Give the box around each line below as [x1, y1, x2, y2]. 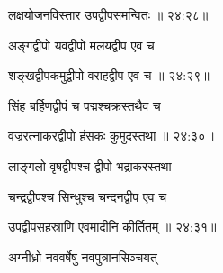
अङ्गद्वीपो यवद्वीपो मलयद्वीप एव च [8, 35, 155, 54]
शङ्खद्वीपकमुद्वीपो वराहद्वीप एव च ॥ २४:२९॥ [8, 66, 210, 85]
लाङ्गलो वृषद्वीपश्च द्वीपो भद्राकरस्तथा [8, 156, 172, 175]
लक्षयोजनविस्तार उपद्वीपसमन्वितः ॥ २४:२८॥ [8, 5, 209, 23]
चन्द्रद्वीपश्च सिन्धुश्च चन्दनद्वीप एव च [8, 187, 167, 205]
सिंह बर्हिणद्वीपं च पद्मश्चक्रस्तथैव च [8, 96, 161, 114]
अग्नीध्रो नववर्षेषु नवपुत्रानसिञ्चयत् [8, 247, 157, 266]
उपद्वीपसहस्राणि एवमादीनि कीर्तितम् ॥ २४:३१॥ [8, 217, 217, 236]
